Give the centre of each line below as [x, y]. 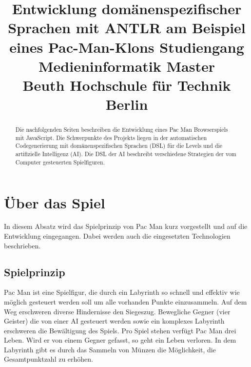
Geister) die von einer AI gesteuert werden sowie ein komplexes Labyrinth [114, 321]
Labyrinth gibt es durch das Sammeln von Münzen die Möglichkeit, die [110, 349]
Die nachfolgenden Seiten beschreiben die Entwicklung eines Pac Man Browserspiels [122, 130]
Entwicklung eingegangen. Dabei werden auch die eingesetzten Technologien [117, 235]
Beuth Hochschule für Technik [127, 85]
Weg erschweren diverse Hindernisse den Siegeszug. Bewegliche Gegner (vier [117, 311]
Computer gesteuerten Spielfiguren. [60, 162]
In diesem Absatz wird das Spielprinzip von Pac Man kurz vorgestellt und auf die [126, 226]
